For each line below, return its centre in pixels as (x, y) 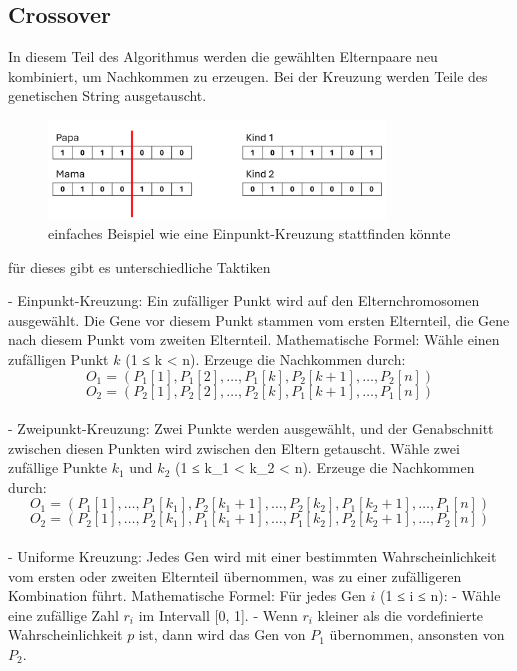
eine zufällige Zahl (63, 614)
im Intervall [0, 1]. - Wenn (218, 614)
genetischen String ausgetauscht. (107, 95)
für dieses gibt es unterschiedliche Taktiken (139, 266)
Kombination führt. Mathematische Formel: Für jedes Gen (187, 595)
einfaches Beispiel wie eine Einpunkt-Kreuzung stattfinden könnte (249, 232)
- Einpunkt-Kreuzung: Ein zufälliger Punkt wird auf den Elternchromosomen (244, 300)
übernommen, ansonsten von (417, 634)
